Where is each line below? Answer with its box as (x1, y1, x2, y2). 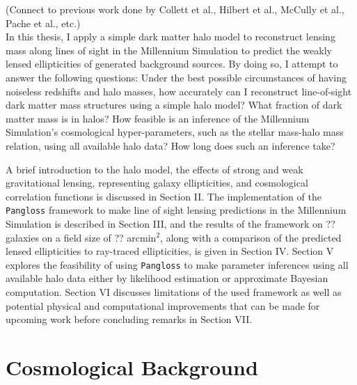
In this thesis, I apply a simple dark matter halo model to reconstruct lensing (6, 29, 335, 44)
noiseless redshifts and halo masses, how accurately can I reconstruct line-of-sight (6, 84, 352, 98)
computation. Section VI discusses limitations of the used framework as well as (6, 285, 342, 299)
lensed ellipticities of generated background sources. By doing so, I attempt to (6, 56, 338, 71)
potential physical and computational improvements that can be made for (6, 298, 320, 313)
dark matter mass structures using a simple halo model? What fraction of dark (6, 97, 342, 112)
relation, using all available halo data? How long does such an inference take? (6, 138, 335, 152)
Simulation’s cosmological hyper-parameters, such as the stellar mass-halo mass (6, 125, 344, 139)
